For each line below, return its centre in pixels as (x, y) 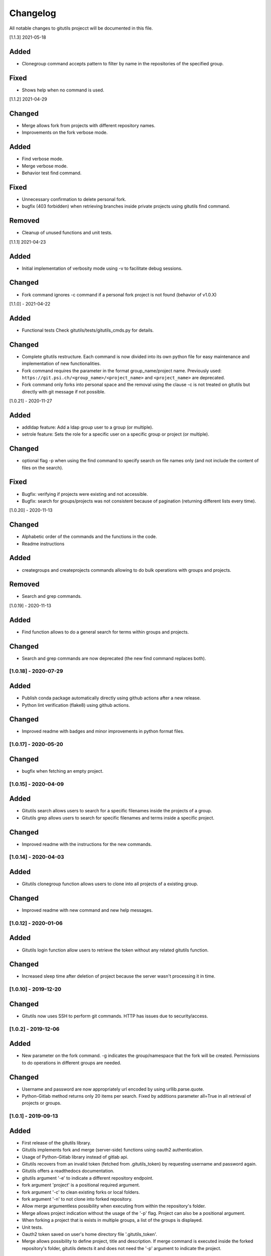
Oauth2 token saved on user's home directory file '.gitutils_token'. (90, 1234)
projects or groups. (42, 1103)
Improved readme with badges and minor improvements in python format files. (103, 731)
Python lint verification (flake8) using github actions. (76, 705)
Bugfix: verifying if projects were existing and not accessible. (85, 494)
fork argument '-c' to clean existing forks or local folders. (81, 1192)
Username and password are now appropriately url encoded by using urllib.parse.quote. (113, 1089)
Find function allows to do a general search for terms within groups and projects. (105, 632)
